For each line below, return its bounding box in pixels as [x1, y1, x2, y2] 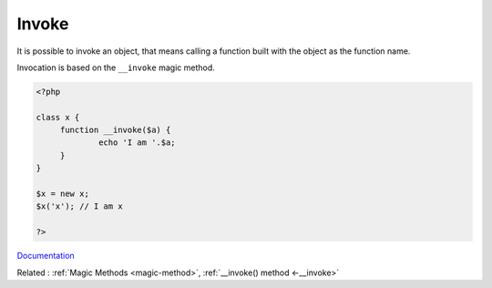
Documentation [16, 251, 75, 262]
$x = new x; [36, 189, 90, 200]
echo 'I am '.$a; [98, 138, 177, 148]
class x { [36, 112, 80, 122]
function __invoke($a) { [59, 125, 171, 136]
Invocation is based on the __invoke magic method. [16, 62, 215, 73]
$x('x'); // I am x [36, 201, 123, 211]
